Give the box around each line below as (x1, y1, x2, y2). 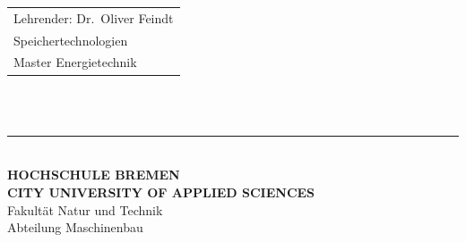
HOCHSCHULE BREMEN (7, 165, 180, 184)
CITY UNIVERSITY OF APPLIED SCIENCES (7, 182, 315, 201)
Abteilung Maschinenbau (7, 218, 143, 237)
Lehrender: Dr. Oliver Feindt (13, 8, 174, 27)
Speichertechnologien (13, 30, 128, 49)
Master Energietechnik (13, 53, 137, 71)
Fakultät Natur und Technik (7, 200, 163, 219)
